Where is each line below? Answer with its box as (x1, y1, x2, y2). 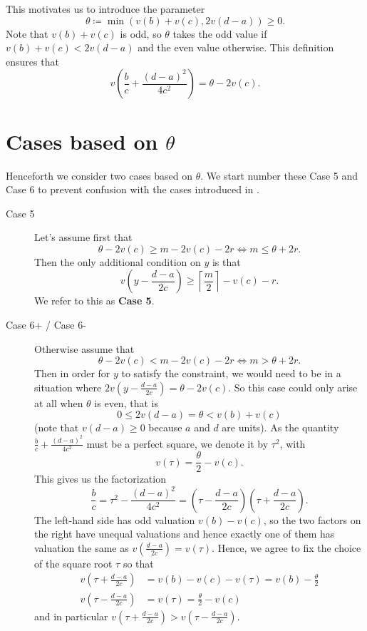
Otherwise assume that (34, 341, 135, 356)
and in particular (34, 608, 108, 623)
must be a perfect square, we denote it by (86, 436, 269, 451)
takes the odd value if (172, 26, 267, 41)
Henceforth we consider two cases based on (6, 168, 193, 183)
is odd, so (120, 26, 162, 41)
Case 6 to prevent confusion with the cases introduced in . (6, 182, 259, 197)
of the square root (34, 555, 113, 570)
